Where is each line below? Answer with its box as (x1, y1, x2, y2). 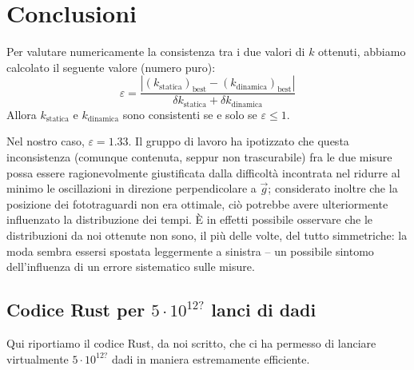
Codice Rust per (6, 297, 145, 322)
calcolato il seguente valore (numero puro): (6, 58, 216, 75)
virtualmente (6, 350, 69, 367)
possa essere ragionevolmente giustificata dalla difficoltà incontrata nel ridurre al (6, 164, 400, 181)
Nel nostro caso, (6, 133, 85, 149)
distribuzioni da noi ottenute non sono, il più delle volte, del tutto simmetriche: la (6, 226, 408, 243)
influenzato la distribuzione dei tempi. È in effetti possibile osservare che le (6, 211, 373, 228)
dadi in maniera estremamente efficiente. (111, 350, 310, 367)
